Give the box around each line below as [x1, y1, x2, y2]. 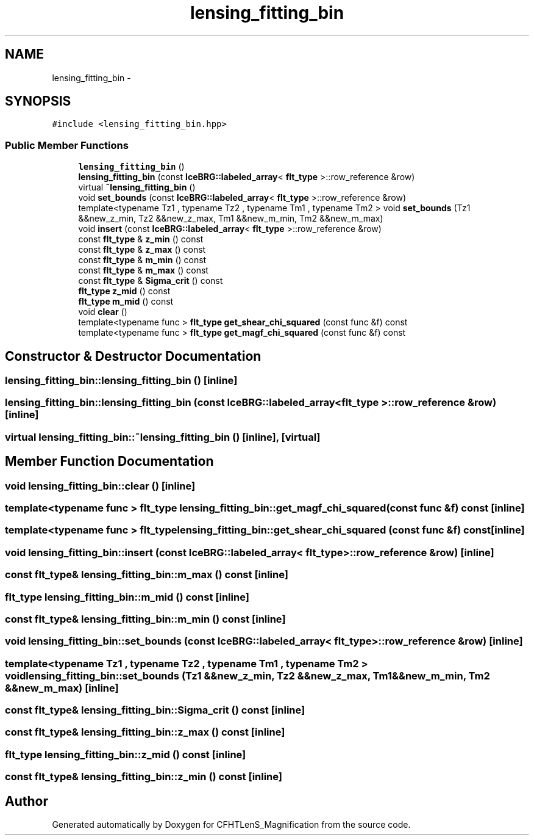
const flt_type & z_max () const [78, 244, 206, 255]
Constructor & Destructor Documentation [5, 348, 262, 364]
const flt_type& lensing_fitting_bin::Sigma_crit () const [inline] [5, 704, 305, 716]
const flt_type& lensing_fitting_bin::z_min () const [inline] [5, 770, 283, 783]
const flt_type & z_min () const [78, 234, 204, 245]
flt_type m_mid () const [78, 296, 174, 307]
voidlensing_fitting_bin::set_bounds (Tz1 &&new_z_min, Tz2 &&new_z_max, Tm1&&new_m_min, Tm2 [5, 669, 490, 682]
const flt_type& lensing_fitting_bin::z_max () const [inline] [5, 726, 285, 739]
